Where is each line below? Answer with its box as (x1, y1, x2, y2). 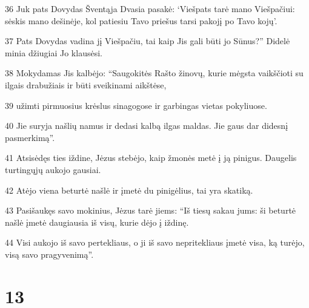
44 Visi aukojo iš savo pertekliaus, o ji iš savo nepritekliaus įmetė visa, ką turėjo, (5, 236, 305, 249)
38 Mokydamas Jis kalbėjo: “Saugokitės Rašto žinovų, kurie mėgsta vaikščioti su (5, 67, 304, 79)
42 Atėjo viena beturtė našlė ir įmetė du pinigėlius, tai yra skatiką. (5, 183, 253, 196)
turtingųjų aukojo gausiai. (5, 163, 101, 175)
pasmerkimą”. (5, 131, 55, 143)
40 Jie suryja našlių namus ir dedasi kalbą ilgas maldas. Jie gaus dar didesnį (5, 119, 288, 132)
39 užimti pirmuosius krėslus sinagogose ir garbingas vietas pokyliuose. (5, 99, 267, 111)
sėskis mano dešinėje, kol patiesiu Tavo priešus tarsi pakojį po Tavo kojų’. (5, 14, 277, 27)
